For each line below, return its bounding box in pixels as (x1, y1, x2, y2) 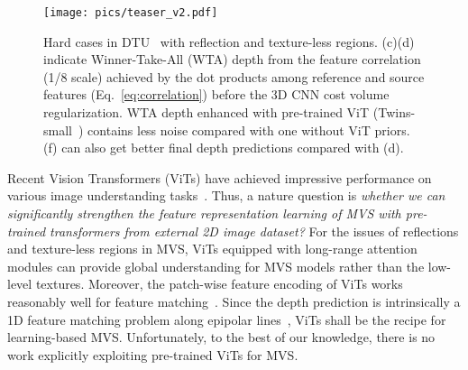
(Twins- (372, 103, 416, 122)
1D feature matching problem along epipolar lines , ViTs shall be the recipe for (7, 310, 446, 328)
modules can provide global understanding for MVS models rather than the (7, 256, 425, 275)
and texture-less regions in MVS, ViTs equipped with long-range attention (7, 239, 418, 258)
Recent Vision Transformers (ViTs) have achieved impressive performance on (7, 168, 432, 187)
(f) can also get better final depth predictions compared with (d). (43, 138, 404, 157)
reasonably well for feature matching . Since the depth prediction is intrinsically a (7, 291, 461, 310)
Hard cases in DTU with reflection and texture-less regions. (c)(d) (43, 32, 415, 51)
